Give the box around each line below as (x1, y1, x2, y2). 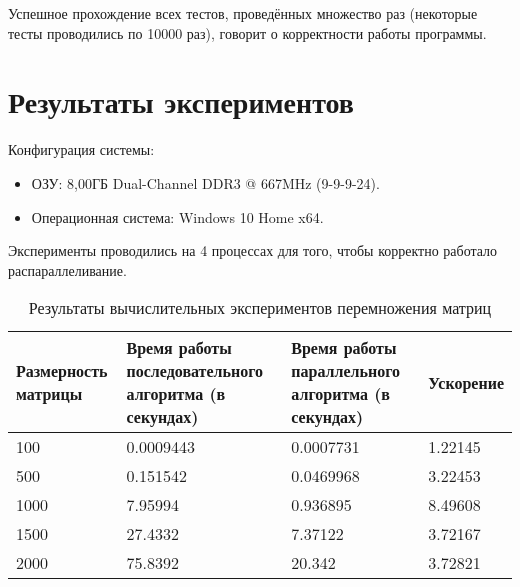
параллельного (291, 359, 401, 383)
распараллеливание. (8, 259, 127, 280)
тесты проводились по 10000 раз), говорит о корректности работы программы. (8, 22, 487, 43)
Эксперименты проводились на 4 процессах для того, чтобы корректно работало (8, 240, 498, 261)
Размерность (16, 359, 108, 383)
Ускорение (428, 370, 504, 394)
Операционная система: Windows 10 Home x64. (31, 206, 324, 227)
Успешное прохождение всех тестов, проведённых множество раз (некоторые (8, 3, 478, 23)
